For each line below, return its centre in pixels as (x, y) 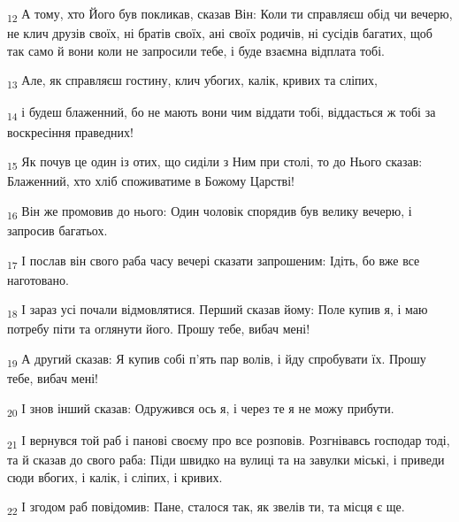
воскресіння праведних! (70, 131)
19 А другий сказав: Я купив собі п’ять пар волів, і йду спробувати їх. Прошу (217, 360)
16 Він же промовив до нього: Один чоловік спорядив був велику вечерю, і (210, 211)
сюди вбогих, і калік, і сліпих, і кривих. (115, 476)
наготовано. (38, 279)
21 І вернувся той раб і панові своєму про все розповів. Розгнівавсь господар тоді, (229, 441)
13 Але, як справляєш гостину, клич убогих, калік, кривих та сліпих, (192, 81)
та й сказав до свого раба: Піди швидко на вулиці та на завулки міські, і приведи (226, 459)
